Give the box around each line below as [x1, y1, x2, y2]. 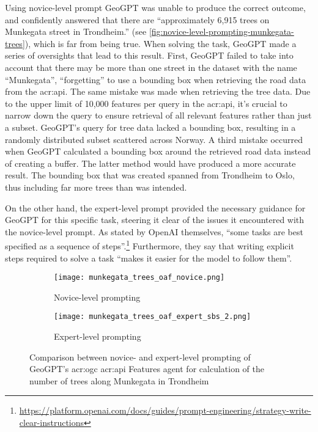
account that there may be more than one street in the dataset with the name [5, 60, 297, 73]
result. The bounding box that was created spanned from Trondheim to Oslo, [5, 169, 295, 181]
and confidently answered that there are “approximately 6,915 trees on [5, 13, 270, 26]
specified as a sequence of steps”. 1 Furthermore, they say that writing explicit [5, 238, 294, 252]
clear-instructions [19, 416, 84, 428]
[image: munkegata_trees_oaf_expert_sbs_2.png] [54, 312, 251, 321]
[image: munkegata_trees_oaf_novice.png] [54, 273, 225, 282]
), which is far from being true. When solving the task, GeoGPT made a [24, 37, 297, 49]
